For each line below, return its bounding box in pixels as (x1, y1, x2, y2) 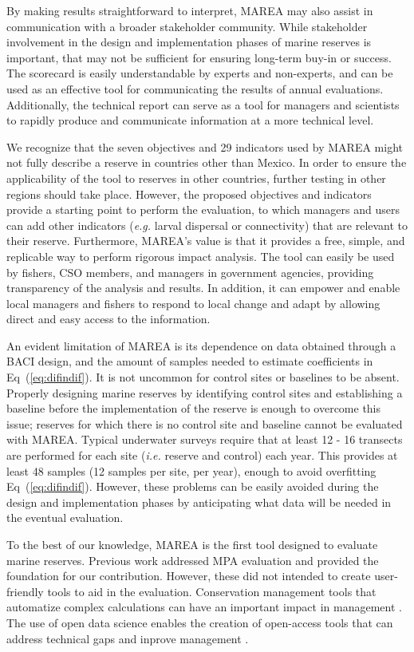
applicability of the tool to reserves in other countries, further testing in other (6, 169, 386, 186)
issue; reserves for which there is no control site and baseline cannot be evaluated (6, 415, 403, 432)
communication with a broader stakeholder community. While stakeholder (6, 18, 368, 34)
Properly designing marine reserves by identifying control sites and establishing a (6, 384, 403, 401)
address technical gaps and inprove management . (6, 630, 249, 646)
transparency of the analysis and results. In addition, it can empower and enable (6, 279, 400, 296)
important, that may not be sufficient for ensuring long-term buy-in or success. (6, 49, 392, 65)
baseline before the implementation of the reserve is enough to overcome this (6, 400, 381, 417)
